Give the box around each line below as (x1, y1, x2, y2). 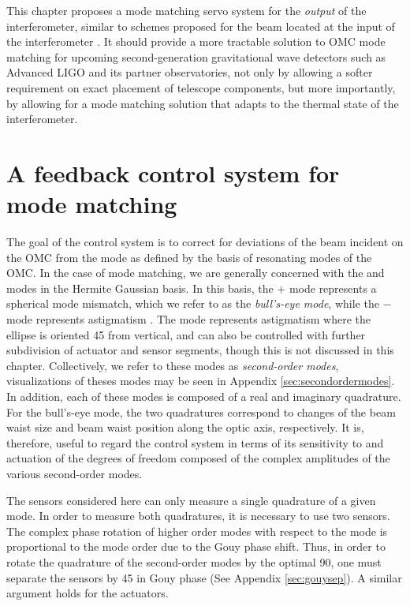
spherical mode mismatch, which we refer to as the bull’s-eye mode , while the (6, 295, 379, 312)
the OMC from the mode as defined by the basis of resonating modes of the (6, 249, 372, 265)
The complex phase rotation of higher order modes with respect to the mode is (6, 522, 388, 539)
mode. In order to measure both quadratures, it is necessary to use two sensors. (6, 507, 390, 524)
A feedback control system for (6, 156, 340, 189)
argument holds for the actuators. (6, 585, 169, 601)
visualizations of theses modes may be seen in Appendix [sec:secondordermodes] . (6, 372, 395, 389)
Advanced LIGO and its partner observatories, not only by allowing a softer (6, 64, 373, 80)
